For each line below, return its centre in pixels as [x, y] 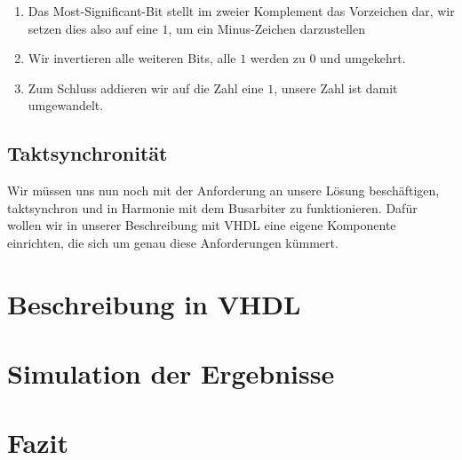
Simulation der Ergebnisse [171, 373]
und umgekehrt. [363, 58]
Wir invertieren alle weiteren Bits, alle [132, 58]
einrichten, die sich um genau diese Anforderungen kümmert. [173, 242]
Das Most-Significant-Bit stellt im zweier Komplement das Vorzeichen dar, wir [241, 11]
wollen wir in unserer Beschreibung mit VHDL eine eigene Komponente [202, 225]
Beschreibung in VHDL [154, 303]
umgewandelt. [66, 105]
